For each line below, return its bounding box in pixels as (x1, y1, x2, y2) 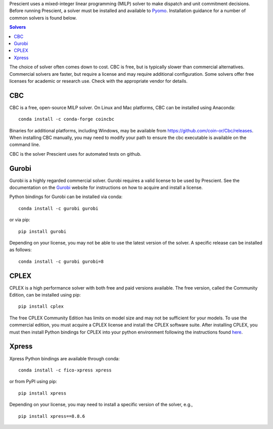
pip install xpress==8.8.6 (18, 413, 85, 419)
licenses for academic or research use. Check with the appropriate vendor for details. (9, 78, 188, 84)
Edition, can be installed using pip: (9, 292, 81, 298)
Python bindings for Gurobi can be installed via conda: (9, 194, 123, 200)
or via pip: (9, 217, 30, 223)
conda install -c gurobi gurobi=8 (18, 258, 104, 264)
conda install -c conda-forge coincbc (18, 116, 115, 122)
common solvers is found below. (9, 15, 77, 21)
